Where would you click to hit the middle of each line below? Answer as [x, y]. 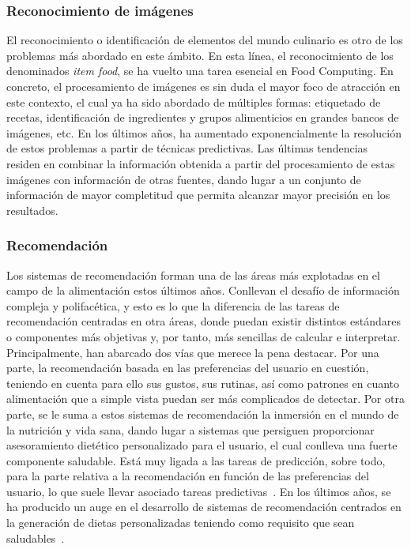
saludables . [36, 538]
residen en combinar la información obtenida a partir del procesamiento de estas [201, 163]
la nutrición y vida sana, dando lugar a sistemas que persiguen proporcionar [190, 429]
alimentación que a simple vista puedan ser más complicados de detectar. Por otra [205, 399]
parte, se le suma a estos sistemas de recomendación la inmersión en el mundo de [203, 414]
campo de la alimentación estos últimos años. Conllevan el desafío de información [203, 290]
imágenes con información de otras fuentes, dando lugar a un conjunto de [184, 179]
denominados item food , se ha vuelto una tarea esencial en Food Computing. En [200, 71]
